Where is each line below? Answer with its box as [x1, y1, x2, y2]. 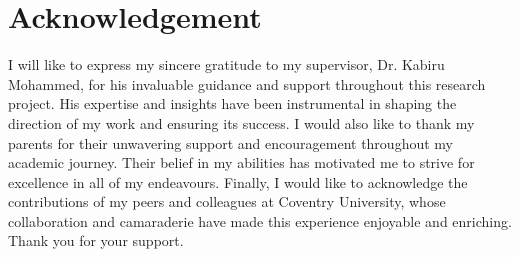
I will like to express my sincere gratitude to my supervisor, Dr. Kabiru [8, 54, 445, 75]
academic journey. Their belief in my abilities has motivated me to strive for [8, 152, 475, 173]
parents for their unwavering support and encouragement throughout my [8, 132, 453, 153]
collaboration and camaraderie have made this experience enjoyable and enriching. [8, 210, 512, 231]
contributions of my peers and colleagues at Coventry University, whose [8, 191, 446, 212]
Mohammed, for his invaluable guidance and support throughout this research [8, 73, 486, 94]
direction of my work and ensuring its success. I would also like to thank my [8, 112, 475, 133]
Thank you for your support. [8, 230, 184, 251]
